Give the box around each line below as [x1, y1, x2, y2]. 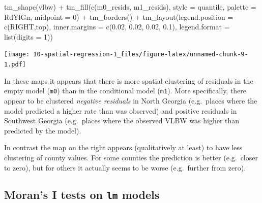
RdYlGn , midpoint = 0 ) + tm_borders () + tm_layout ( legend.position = [4, 11, 234, 22]
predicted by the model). [4, 125, 81, 136]
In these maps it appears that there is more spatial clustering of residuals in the [4, 75, 253, 86]
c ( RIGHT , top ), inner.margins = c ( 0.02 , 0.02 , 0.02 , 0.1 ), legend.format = [4, 21, 230, 32]
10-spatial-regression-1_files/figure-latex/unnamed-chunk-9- [33, 51, 248, 58]
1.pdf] [4, 61, 26, 69]
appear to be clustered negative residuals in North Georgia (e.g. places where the [4, 95, 257, 106]
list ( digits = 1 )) [4, 31, 53, 42]
